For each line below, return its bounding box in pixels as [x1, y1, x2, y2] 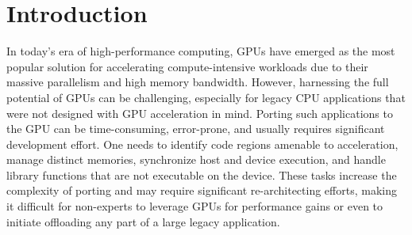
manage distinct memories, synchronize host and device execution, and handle [6, 151, 386, 168]
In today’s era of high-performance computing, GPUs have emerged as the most [6, 43, 395, 59]
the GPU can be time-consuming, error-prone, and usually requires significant [6, 120, 385, 137]
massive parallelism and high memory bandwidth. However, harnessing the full [6, 74, 389, 90]
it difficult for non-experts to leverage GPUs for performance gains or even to [6, 198, 383, 214]
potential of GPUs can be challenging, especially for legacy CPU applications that [6, 89, 406, 105]
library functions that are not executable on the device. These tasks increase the [6, 166, 397, 183]
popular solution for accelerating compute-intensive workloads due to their [6, 58, 368, 74]
